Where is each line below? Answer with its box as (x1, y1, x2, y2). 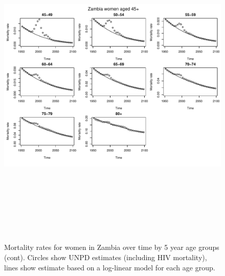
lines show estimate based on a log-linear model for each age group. (4, 262, 215, 272)
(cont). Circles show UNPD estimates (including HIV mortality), (4, 251, 207, 262)
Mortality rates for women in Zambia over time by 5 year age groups (4, 242, 219, 252)
